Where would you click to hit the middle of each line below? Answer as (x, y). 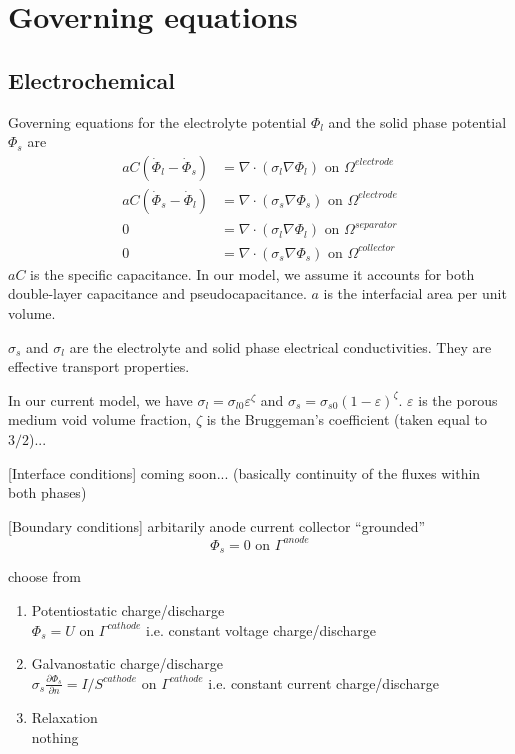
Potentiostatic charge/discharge (128, 609)
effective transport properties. (99, 366)
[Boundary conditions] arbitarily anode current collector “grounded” (217, 525)
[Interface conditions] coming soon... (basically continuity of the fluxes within (244, 472)
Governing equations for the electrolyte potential (157, 121)
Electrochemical (91, 79)
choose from (44, 576)
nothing (55, 736)
